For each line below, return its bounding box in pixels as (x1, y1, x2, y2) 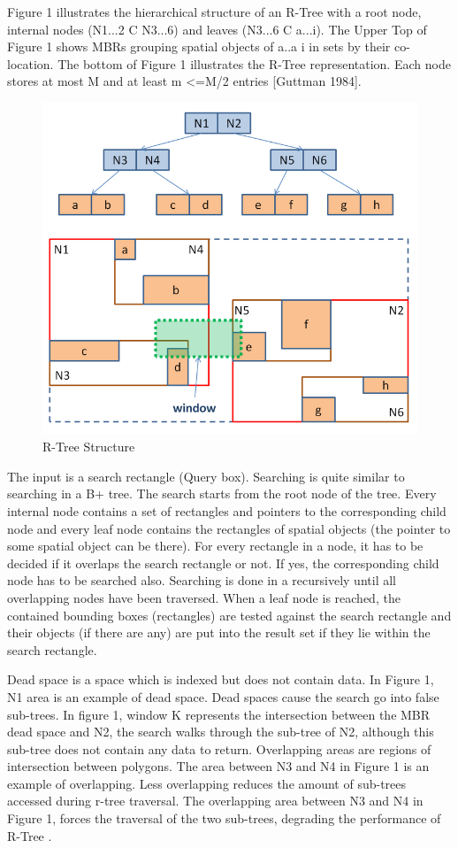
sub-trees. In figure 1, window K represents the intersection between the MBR (7, 705, 431, 723)
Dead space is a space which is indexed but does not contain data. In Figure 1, (7, 670, 434, 689)
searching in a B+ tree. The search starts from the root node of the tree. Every (7, 484, 437, 503)
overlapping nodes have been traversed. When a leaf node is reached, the (7, 588, 401, 606)
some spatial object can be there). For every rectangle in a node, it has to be (7, 536, 424, 555)
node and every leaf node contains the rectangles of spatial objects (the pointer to (7, 519, 451, 537)
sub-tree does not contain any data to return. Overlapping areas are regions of (7, 739, 431, 758)
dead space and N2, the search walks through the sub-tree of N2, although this (7, 722, 434, 741)
